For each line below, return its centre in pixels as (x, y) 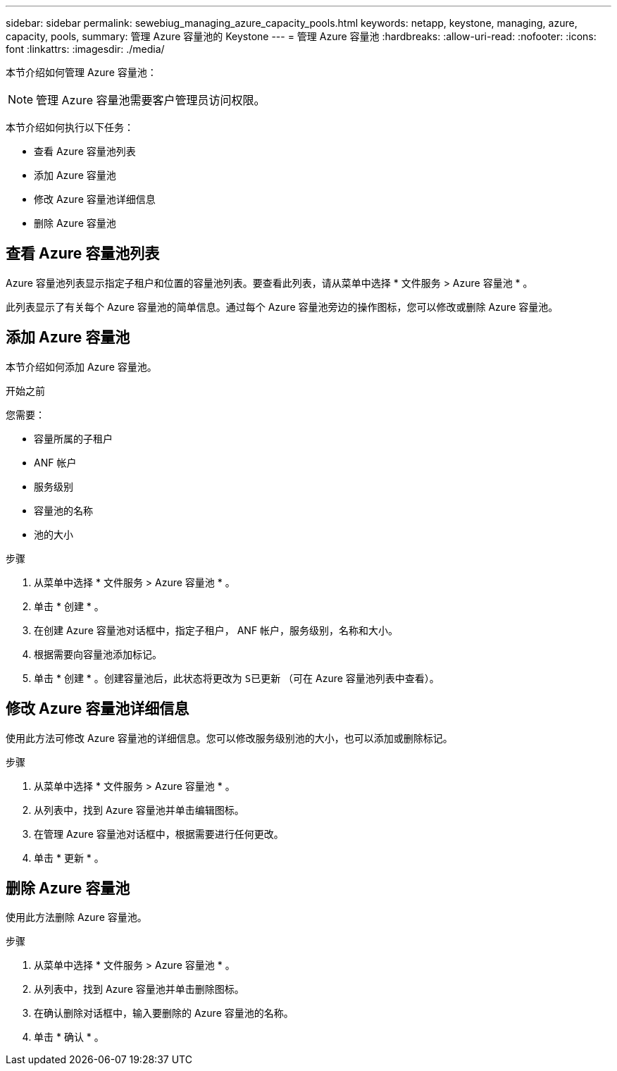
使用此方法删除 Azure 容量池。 (76, 917)
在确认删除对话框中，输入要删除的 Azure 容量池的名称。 (164, 1013)
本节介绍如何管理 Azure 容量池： (81, 72)
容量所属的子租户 (73, 438)
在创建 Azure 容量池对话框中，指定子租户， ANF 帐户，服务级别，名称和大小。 (216, 630)
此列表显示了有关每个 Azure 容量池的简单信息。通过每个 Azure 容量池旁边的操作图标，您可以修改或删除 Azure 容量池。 (282, 307)
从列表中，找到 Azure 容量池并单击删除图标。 (139, 989)
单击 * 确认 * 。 (69, 1037)
